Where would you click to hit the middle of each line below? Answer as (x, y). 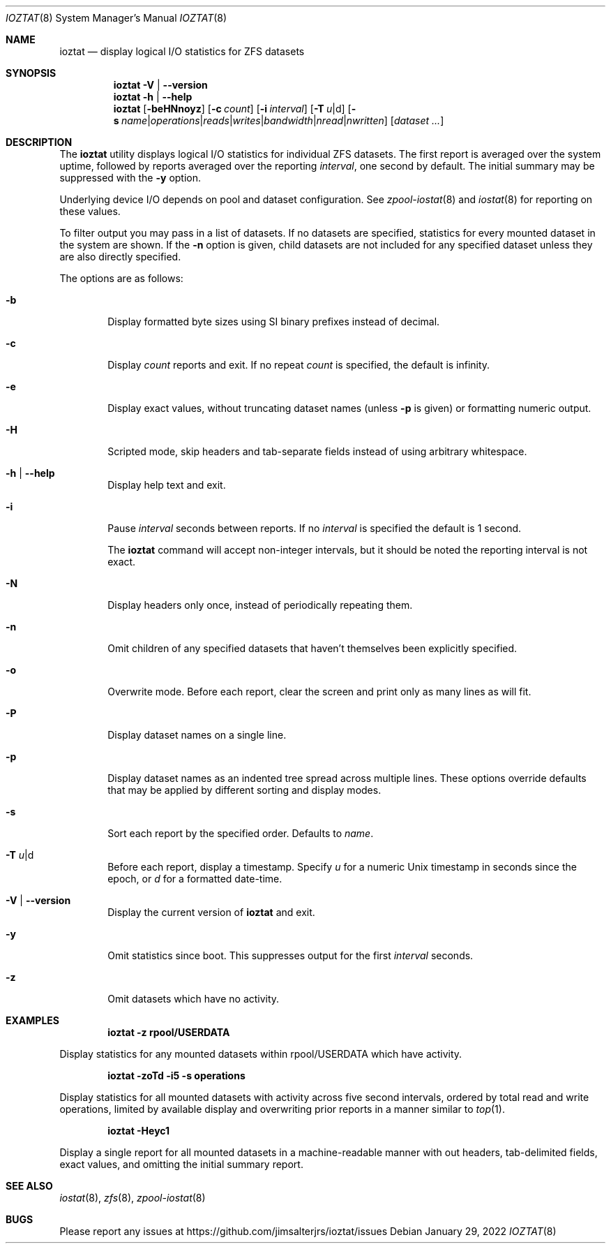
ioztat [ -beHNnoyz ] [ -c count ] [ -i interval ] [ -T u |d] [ (232, 109)
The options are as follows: (121, 278)
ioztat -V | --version (160, 85)
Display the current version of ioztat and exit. (211, 912)
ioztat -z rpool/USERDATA (169, 1032)
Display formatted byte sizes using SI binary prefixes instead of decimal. (274, 322)
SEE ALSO (29, 1186)
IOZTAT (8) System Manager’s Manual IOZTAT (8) (116, 18)
